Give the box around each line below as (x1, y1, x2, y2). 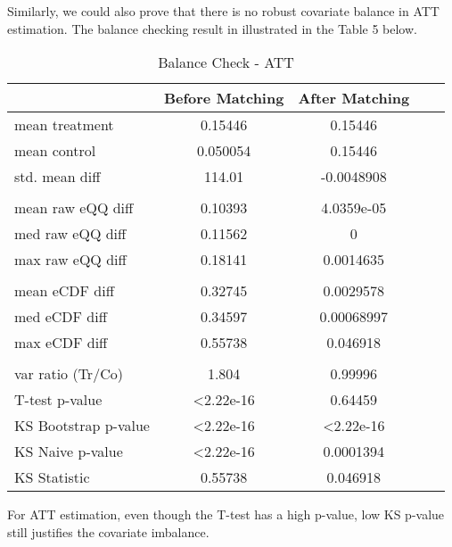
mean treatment (14, 114, 114, 136)
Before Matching (163, 87, 284, 109)
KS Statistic (14, 467, 90, 488)
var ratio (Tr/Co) (14, 363, 123, 385)
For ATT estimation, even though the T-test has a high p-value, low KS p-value (7, 505, 445, 524)
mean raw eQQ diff (14, 197, 134, 219)
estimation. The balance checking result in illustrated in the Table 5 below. (7, 19, 417, 37)
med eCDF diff (14, 306, 107, 327)
